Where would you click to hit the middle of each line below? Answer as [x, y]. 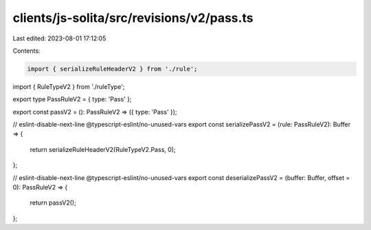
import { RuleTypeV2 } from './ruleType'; [69, 86]
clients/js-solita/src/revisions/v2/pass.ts [133, 18]
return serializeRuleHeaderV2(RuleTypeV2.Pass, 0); [103, 149]
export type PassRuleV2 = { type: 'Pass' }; [72, 99]
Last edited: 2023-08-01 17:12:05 [59, 38]
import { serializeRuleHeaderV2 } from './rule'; [112, 69]
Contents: [26, 51]
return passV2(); [53, 203]
